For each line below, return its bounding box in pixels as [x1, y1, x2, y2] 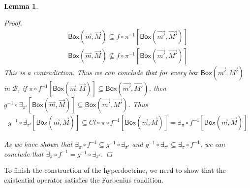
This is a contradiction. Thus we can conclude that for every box [4, 67, 198, 78]
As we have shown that [4, 139, 73, 149]
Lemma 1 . [4, 1, 38, 11]
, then [149, 83, 166, 93]
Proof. [4, 17, 22, 27]
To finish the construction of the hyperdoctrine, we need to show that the [4, 165, 226, 175]
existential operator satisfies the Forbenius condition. [4, 175, 164, 185]
